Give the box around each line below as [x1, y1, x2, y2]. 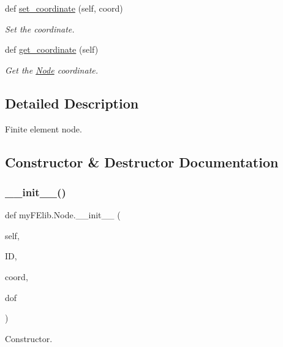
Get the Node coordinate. [5, 63, 99, 76]
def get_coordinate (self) [5, 43, 99, 56]
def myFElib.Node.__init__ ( [5, 208, 121, 221]
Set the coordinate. [5, 22, 75, 35]
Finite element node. [5, 122, 82, 135]
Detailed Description [5, 93, 139, 112]
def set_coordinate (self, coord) [5, 2, 123, 14]
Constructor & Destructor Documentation [5, 152, 279, 171]
